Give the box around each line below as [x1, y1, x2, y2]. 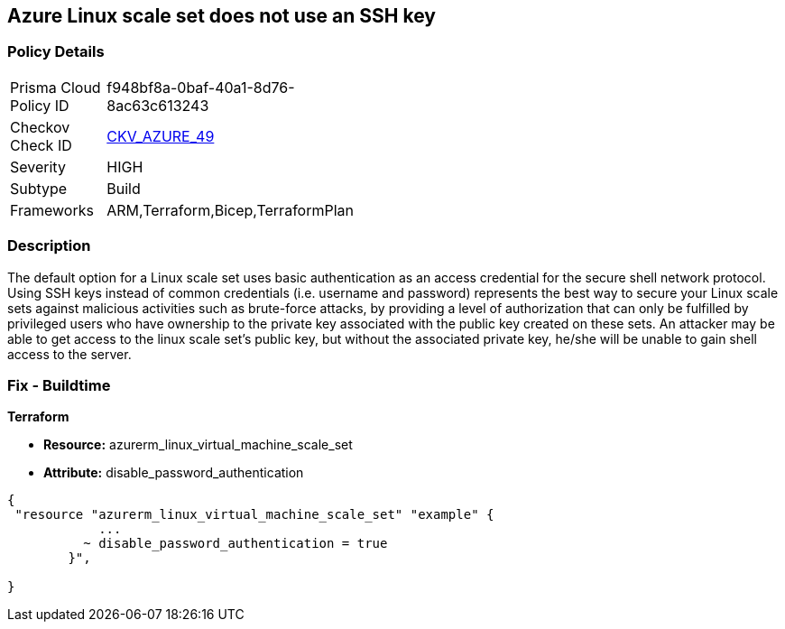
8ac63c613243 [106, 96, 209, 115]
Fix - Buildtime [7, 375, 111, 394]
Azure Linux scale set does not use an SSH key [7, 5, 436, 27]
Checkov [10, 117, 70, 136]
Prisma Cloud [10, 78, 101, 97]
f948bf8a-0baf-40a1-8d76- [106, 78, 295, 97]
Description [7, 236, 91, 255]
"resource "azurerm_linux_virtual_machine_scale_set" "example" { [14, 507, 494, 523]
